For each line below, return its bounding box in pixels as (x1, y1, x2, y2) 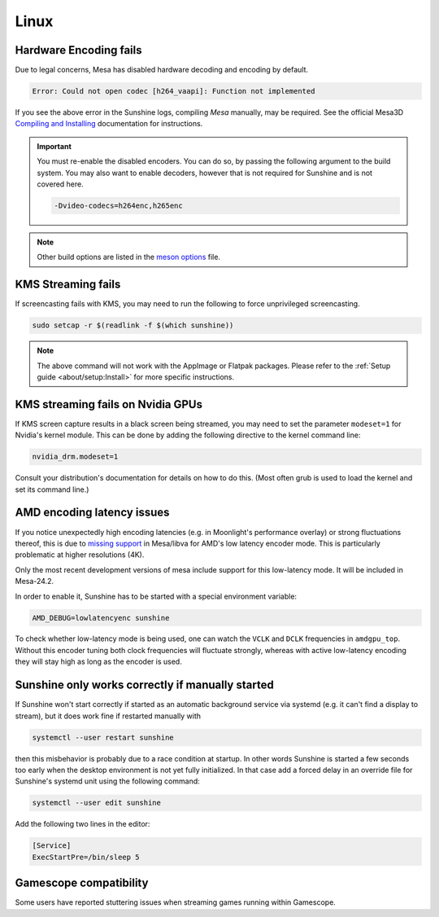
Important (37, 141, 72, 151)
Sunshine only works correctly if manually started (15, 678, 274, 692)
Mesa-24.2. (15, 577, 54, 586)
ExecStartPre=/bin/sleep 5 (32, 852, 140, 862)
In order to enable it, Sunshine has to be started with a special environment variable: (15, 591, 297, 601)
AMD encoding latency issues (15, 506, 170, 520)
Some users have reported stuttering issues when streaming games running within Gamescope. (15, 897, 337, 907)
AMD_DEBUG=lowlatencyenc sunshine (32, 613, 170, 622)
